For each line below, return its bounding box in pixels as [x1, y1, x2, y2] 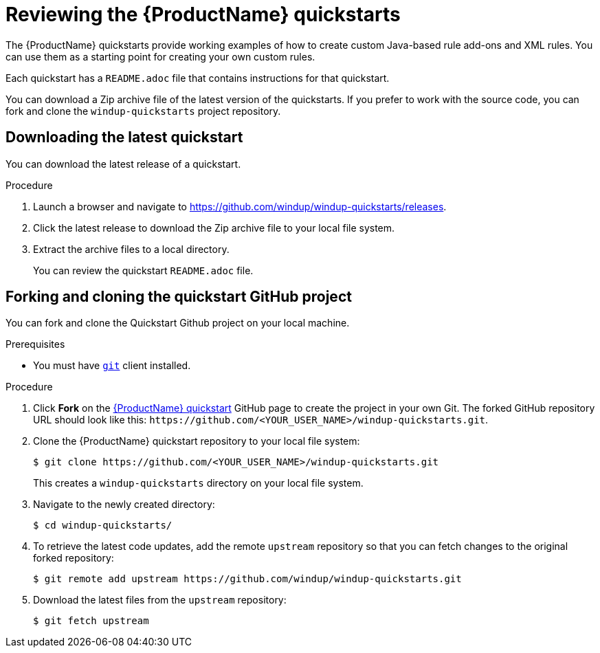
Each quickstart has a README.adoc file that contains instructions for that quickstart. [5, 71, 390, 84]
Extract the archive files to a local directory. [33, 243, 230, 255]
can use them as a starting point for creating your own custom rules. [5, 50, 315, 63]
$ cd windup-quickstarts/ [33, 520, 173, 531]
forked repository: [33, 552, 114, 564]
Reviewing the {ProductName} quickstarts [5, 3, 401, 26]
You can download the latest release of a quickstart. [5, 157, 241, 170]
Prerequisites [5, 338, 65, 351]
